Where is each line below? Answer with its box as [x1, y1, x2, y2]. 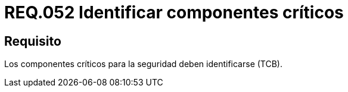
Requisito [4, 33, 61, 49]
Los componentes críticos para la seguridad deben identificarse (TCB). [4, 59, 282, 69]
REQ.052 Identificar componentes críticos [4, 2, 344, 23]
